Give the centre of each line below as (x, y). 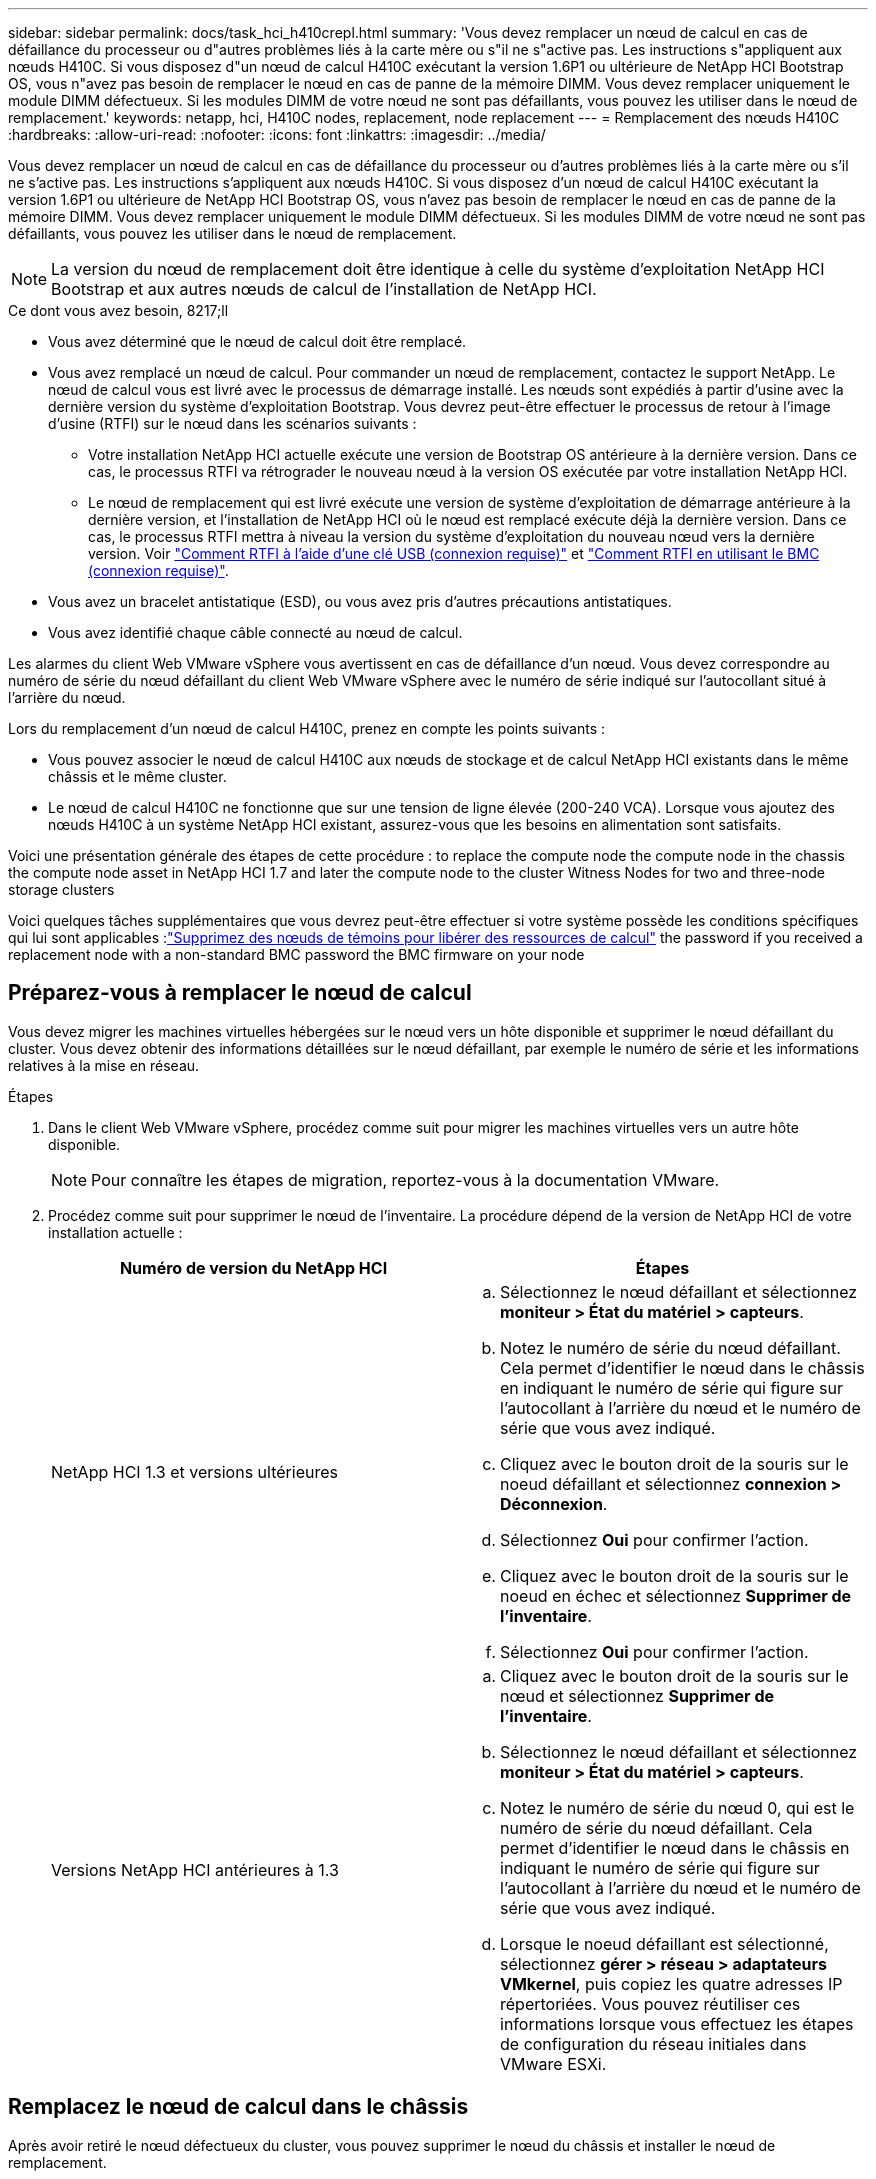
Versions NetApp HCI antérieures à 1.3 (195, 1869)
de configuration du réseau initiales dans (653, 2043)
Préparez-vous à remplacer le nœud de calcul (240, 993)
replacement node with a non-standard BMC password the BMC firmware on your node (296, 954)
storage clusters (61, 889)
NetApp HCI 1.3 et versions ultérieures (194, 1471)
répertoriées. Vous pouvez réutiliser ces (650, 2003)
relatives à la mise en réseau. (104, 1065)
